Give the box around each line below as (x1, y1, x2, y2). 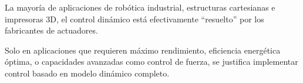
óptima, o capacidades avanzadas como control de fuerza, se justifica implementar (5, 55, 298, 68)
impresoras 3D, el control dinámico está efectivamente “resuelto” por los (5, 12, 264, 25)
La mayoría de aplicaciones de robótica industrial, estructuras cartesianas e (5, 1, 275, 13)
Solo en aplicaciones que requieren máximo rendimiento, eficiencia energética (5, 44, 281, 56)
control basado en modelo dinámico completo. (5, 67, 170, 79)
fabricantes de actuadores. (5, 24, 98, 36)
